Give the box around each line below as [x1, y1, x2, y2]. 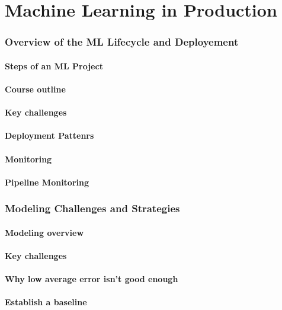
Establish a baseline [5, 296, 87, 308]
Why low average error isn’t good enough [5, 273, 178, 285]
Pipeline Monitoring [5, 175, 89, 188]
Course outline [5, 83, 66, 95]
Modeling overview [5, 226, 84, 238]
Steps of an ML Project [5, 59, 103, 72]
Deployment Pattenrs [5, 129, 94, 142]
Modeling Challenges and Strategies [5, 201, 180, 216]
